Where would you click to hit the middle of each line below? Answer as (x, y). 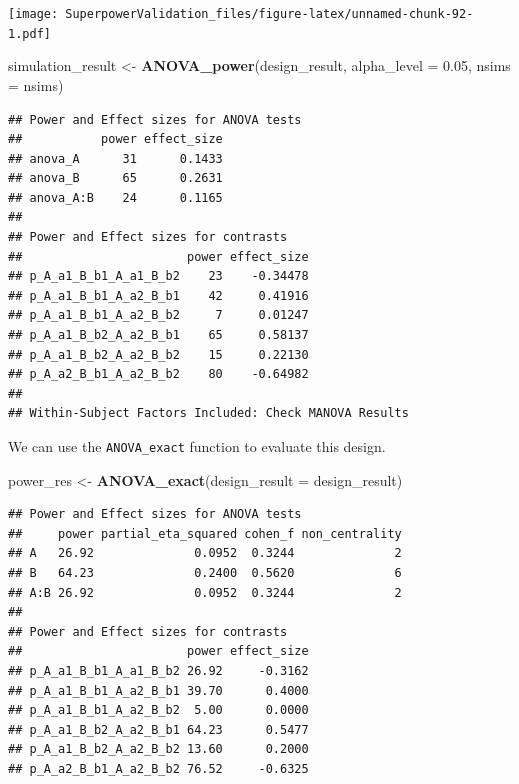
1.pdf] (29, 33)
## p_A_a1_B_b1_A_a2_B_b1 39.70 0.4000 (158, 690)
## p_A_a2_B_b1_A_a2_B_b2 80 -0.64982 (158, 374)
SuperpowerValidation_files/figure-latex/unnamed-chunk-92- (269, 14)
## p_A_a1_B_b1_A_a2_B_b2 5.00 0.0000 (158, 710)
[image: (33, 14)
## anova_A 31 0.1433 (115, 158)
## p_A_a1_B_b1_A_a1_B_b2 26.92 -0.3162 (158, 671)
